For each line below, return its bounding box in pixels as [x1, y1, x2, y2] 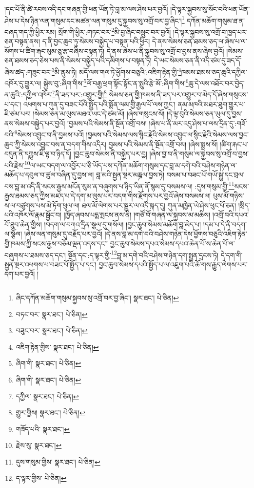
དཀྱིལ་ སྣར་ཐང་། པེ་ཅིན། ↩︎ [16, 391, 79, 401]
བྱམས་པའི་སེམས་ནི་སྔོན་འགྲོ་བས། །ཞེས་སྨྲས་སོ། [108, 139, 218, 149]
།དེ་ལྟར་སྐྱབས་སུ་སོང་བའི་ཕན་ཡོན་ [170, 4, 250, 14]
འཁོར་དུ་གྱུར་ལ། [4, 78, 41, 88]
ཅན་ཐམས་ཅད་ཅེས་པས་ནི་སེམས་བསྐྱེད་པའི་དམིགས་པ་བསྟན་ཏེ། [4, 55, 152, 65]
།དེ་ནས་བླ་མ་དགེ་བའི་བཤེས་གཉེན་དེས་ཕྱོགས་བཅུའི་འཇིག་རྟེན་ [104, 229, 248, 239]
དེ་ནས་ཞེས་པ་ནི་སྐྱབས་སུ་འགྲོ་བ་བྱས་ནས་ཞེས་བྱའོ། [106, 45, 224, 56]
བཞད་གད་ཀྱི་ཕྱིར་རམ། [4, 26, 56, 37]
